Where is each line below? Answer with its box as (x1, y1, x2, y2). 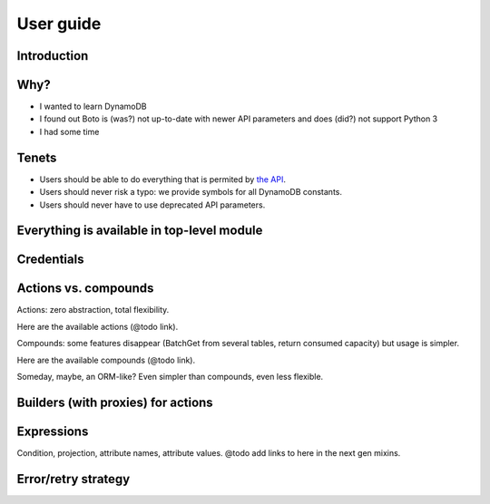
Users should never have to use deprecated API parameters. (39, 199, 266, 210)
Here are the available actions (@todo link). (16, 321, 179, 332)
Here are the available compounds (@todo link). (16, 354, 196, 365)
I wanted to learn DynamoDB (39, 101, 147, 112)
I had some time (39, 126, 100, 137)
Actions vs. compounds (16, 281, 154, 296)
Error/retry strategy (16, 471, 131, 487)
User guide (16, 14, 102, 34)
